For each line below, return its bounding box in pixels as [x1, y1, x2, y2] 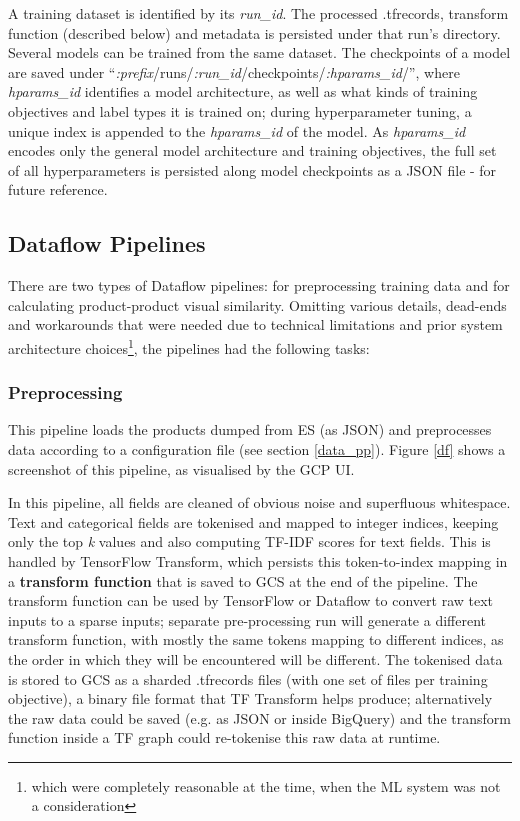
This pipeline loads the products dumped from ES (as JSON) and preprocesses [8, 419, 492, 440]
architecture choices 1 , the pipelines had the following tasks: [8, 334, 370, 358]
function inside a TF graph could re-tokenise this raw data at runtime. [8, 727, 441, 748]
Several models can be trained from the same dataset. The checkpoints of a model [8, 42, 511, 63]
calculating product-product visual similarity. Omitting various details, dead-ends [8, 294, 507, 315]
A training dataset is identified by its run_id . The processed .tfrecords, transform [8, 3, 509, 23]
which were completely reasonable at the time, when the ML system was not [31, 775, 501, 796]
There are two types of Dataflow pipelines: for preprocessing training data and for [8, 275, 510, 296]
